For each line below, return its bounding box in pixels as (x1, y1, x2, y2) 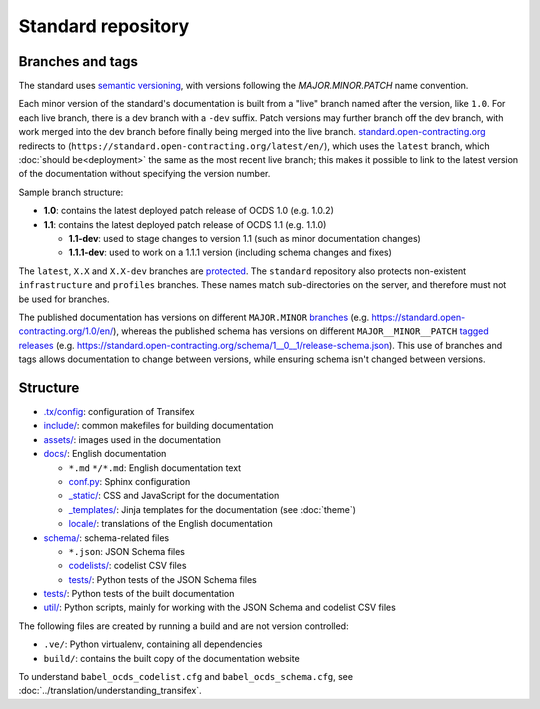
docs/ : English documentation (43, 448, 167, 460)
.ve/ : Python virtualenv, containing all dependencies (43, 638, 263, 650)
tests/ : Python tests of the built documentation (43, 588, 235, 600)
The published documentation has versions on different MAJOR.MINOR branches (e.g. (18, 311, 370, 323)
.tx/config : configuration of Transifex (43, 406, 195, 417)
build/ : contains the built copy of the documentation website (43, 652, 300, 664)
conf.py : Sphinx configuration (68, 475, 191, 487)
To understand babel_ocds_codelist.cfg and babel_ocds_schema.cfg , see (18, 671, 354, 683)
